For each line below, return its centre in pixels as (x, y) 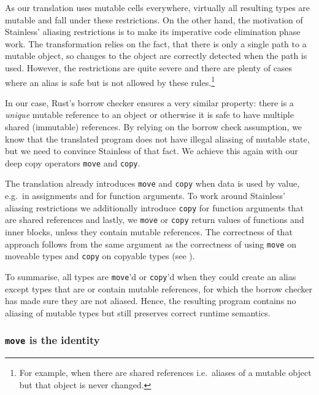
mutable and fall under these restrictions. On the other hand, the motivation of (154, 19)
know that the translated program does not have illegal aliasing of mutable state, (157, 139)
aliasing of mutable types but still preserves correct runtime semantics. (138, 312)
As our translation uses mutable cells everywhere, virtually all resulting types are (158, 7)
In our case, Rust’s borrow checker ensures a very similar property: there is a (149, 102)
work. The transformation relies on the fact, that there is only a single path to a (156, 43)
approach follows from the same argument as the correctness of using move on (151, 244)
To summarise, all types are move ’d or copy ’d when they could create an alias (151, 276)
